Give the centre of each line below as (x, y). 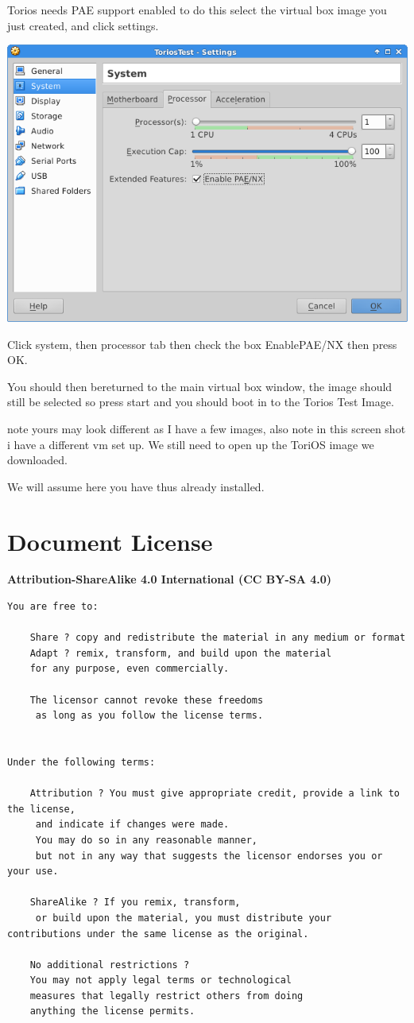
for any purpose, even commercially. (130, 669)
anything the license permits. (112, 1011)
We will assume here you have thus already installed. (136, 486)
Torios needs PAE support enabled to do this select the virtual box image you (197, 10)
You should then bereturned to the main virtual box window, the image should (200, 386)
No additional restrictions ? (110, 965)
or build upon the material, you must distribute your (184, 918)
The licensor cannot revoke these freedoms (147, 700)
